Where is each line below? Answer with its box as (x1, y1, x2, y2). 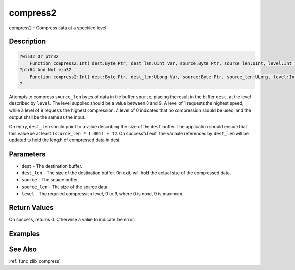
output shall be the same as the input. (9, 114, 86, 120)
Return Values (9, 203, 54, 212)
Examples (9, 229, 40, 237)
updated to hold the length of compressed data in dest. (9, 137, 121, 143)
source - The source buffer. (21, 177, 79, 183)
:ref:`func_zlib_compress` (9, 258, 61, 264)
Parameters (9, 150, 46, 159)
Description (9, 37, 46, 46)
